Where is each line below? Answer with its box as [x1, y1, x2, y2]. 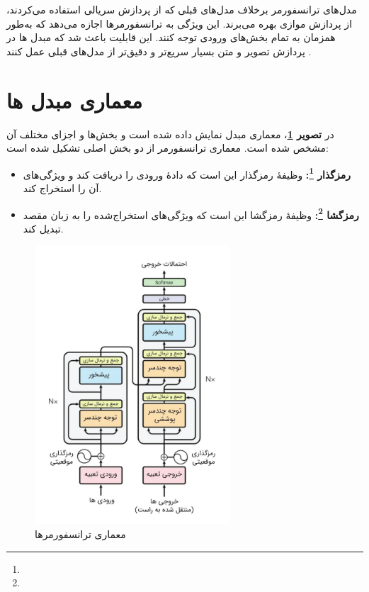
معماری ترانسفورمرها [35, 527, 126, 542]
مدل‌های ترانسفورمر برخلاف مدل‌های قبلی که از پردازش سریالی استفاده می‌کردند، [6, 2, 357, 16]
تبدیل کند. [23, 220, 64, 235]
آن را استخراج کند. [23, 180, 102, 195]
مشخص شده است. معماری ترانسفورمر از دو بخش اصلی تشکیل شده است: [6, 140, 329, 155]
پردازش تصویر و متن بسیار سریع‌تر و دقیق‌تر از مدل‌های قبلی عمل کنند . [6, 43, 312, 58]
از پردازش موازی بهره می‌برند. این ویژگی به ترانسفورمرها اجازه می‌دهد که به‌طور [6, 16, 353, 30]
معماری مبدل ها [6, 85, 142, 114]
